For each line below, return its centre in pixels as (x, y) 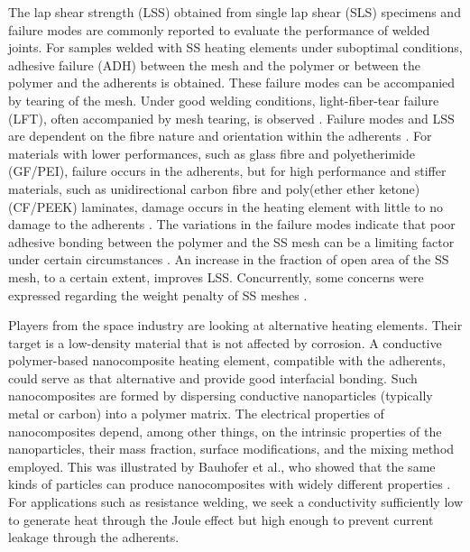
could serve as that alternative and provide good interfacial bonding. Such (213, 377)
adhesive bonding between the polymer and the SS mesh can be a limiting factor (231, 241)
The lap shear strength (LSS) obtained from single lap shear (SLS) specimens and (235, 12)
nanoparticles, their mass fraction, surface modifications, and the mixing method (231, 449)
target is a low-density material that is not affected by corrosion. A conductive (225, 342)
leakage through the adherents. (94, 537)
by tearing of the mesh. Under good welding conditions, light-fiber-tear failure (224, 100)
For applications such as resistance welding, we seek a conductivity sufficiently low (235, 502)
